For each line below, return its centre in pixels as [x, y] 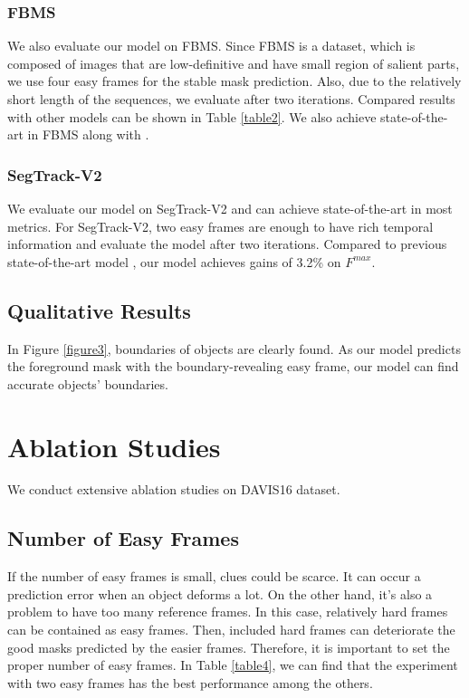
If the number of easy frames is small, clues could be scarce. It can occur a [214, 576]
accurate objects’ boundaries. [88, 383]
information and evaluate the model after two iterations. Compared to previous [227, 244]
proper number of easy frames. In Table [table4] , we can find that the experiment [233, 665]
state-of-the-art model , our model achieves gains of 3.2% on [174, 261]
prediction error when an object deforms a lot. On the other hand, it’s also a [220, 593]
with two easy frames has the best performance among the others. [190, 682]
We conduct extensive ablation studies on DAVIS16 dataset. [174, 489]
